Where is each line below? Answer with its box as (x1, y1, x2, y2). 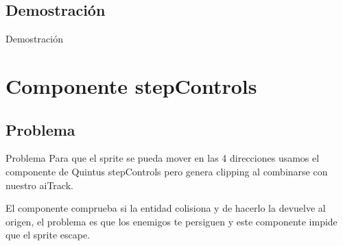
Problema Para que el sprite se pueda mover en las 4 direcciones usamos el (5, 151, 320, 165)
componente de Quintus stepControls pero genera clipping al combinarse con (5, 164, 328, 178)
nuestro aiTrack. (5, 177, 73, 192)
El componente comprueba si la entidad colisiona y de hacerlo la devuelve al (5, 201, 326, 215)
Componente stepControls (5, 71, 257, 99)
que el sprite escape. (5, 227, 91, 242)
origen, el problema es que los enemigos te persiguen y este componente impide (5, 214, 338, 228)
